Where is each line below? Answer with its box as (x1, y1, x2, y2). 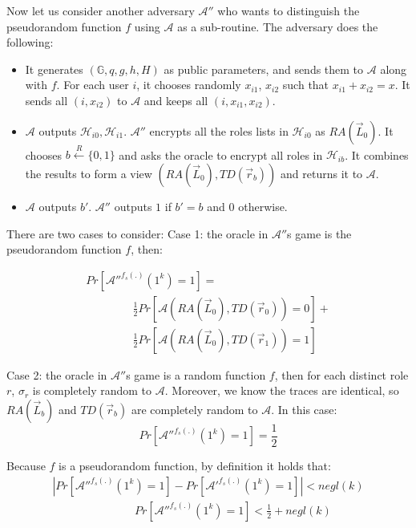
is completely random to (32, 382, 152, 399)
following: (6, 34, 54, 51)
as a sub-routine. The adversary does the (177, 18, 378, 35)
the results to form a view (25, 164, 152, 181)
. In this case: (271, 401, 337, 418)
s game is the (287, 225, 352, 242)
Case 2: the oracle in (6, 366, 107, 383)
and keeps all (143, 91, 208, 108)
